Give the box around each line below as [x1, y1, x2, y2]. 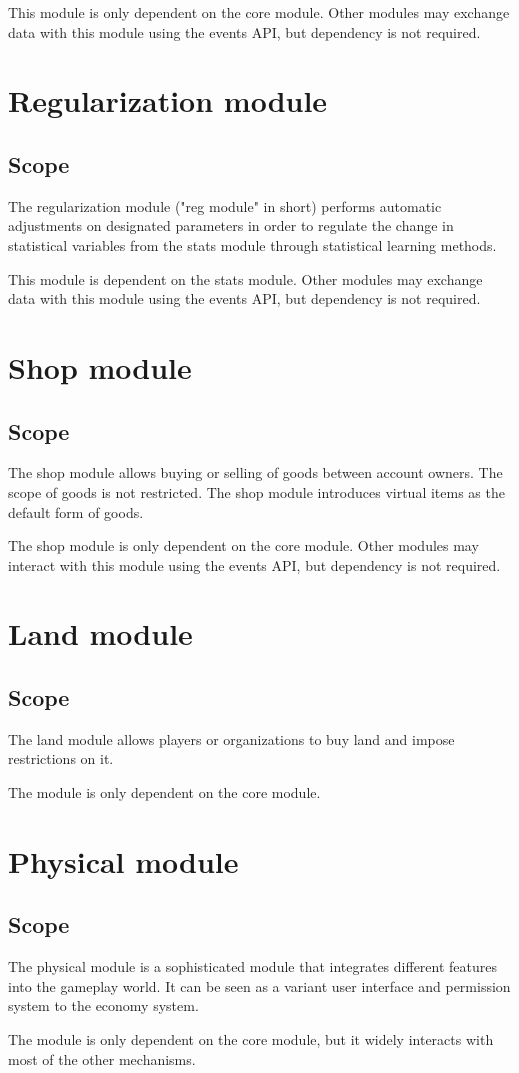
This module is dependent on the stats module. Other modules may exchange [8, 268, 483, 289]
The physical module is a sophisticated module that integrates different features [8, 956, 498, 977]
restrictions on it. [8, 748, 114, 769]
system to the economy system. [8, 995, 199, 1016]
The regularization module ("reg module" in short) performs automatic [8, 195, 442, 216]
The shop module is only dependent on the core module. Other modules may [8, 535, 479, 556]
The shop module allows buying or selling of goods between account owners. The [8, 462, 503, 483]
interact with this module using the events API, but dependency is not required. [8, 554, 501, 575]
